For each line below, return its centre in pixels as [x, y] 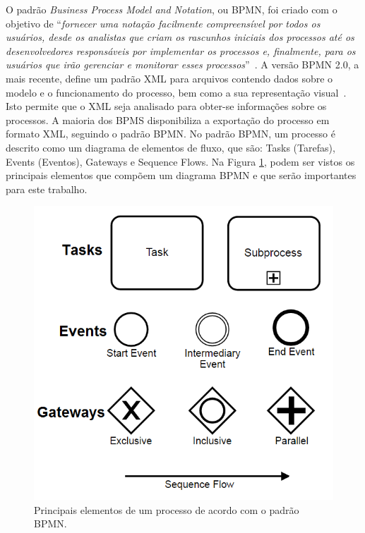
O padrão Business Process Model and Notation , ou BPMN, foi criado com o [172, 9]
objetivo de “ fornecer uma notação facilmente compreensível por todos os [163, 23]
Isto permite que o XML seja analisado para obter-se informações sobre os [166, 106]
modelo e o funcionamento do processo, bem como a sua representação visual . [176, 92]
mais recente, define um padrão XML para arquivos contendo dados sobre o [169, 78]
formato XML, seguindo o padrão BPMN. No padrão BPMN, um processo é [170, 134]
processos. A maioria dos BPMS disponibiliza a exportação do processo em [168, 120]
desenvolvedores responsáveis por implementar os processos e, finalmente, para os [181, 50]
